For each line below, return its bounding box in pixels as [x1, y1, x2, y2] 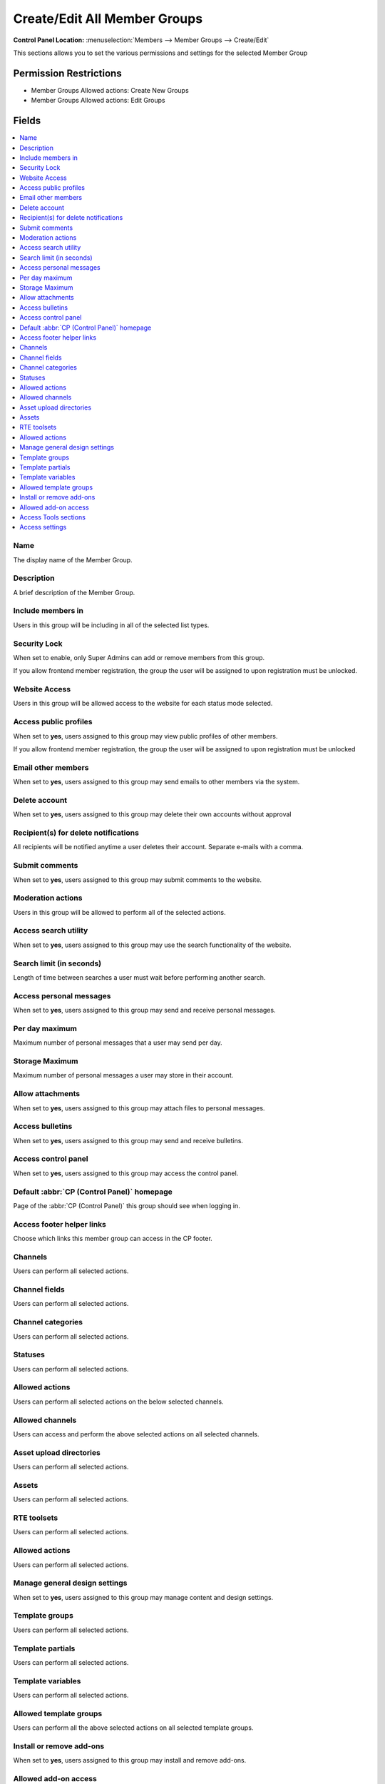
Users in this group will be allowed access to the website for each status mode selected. [13, 699, 273, 708]
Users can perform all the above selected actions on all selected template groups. [13, 1723, 254, 1732]
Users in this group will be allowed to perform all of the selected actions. [13, 908, 226, 916]
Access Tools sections [19, 512, 86, 521]
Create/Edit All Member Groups [13, 11, 203, 26]
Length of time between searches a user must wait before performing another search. [13, 973, 266, 981]
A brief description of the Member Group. [13, 588, 135, 597]
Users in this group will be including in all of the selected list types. [13, 621, 210, 629]
